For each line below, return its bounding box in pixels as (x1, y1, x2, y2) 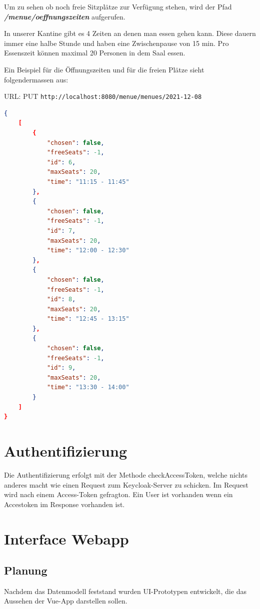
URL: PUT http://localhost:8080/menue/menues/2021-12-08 (4, 91, 202, 101)
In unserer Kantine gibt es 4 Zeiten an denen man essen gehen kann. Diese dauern (4, 28, 256, 38)
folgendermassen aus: (4, 74, 68, 84)
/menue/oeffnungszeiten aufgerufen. (4, 11, 125, 21)
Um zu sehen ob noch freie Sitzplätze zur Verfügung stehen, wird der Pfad (4, 1, 232, 11)
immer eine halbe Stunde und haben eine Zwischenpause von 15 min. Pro (4, 37, 229, 48)
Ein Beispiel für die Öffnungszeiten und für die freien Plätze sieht (4, 64, 204, 74)
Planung (4, 563, 47, 578)
